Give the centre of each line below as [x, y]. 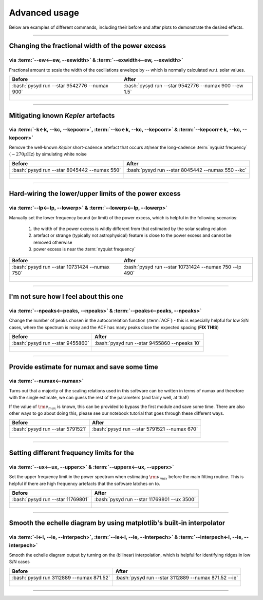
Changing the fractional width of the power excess [87, 46]
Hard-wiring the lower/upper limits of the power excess [95, 194]
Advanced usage [44, 13]
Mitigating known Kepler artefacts [62, 115]
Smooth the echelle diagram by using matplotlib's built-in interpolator [117, 523]
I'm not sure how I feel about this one [66, 297]
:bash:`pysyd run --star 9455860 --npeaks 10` [148, 343]
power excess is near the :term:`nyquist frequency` [85, 249]
